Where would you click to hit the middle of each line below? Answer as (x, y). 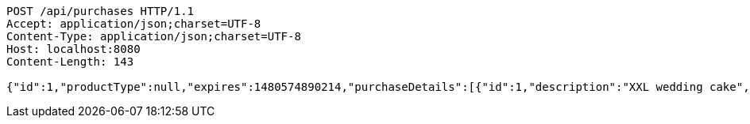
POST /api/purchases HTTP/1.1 (101, 11)
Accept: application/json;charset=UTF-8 (134, 24)
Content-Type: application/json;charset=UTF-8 (154, 36)
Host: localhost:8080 (73, 49)
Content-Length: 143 (70, 62)
